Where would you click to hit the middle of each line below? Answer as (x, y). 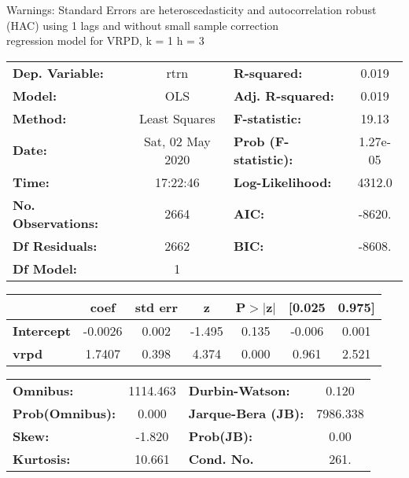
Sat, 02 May (177, 141)
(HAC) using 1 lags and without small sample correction (143, 25)
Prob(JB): (221, 436)
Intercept (42, 330)
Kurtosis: (42, 458)
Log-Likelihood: (282, 182)
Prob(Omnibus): (64, 413)
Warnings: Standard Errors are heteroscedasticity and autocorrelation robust (192, 9)
